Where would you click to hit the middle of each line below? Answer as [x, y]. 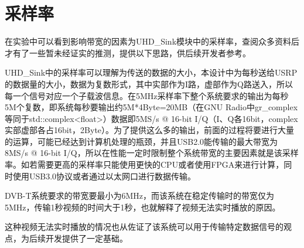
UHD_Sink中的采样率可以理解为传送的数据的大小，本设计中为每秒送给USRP [151, 72]
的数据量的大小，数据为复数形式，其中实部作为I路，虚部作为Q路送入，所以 [149, 84]
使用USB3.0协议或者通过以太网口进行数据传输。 [104, 176]
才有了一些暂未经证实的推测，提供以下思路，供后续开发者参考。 [128, 52]
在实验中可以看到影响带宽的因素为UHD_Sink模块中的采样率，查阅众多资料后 [152, 41]
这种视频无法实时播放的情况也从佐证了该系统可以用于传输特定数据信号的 [144, 227]
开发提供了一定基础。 [86, 238]
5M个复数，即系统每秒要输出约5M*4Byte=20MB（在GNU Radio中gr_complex [151, 107]
